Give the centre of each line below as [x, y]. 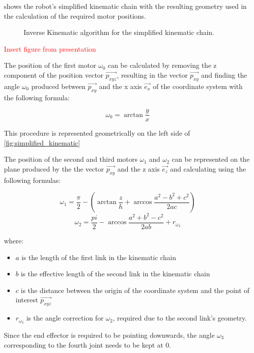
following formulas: [32, 180]
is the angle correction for [65, 318]
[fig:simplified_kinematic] [42, 142]
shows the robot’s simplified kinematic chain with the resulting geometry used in [126, 6]
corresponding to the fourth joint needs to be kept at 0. [87, 344]
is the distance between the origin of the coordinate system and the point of [135, 290]
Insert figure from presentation [50, 48]
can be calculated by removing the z [162, 65]
